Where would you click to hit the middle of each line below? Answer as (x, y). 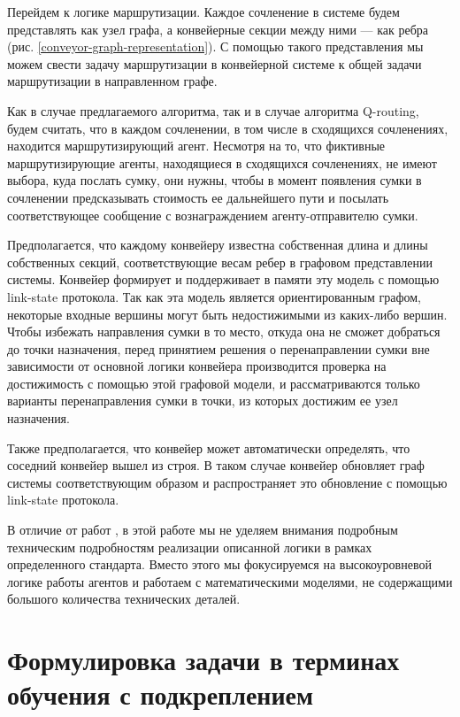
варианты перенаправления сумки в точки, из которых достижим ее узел (203, 401)
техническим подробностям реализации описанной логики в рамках (190, 547)
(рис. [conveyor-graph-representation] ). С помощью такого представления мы (215, 46)
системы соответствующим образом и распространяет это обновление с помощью (227, 482)
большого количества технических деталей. (124, 599)
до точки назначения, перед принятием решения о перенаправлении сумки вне (218, 348)
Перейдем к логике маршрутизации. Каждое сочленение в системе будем (203, 12)
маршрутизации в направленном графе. (112, 81)
